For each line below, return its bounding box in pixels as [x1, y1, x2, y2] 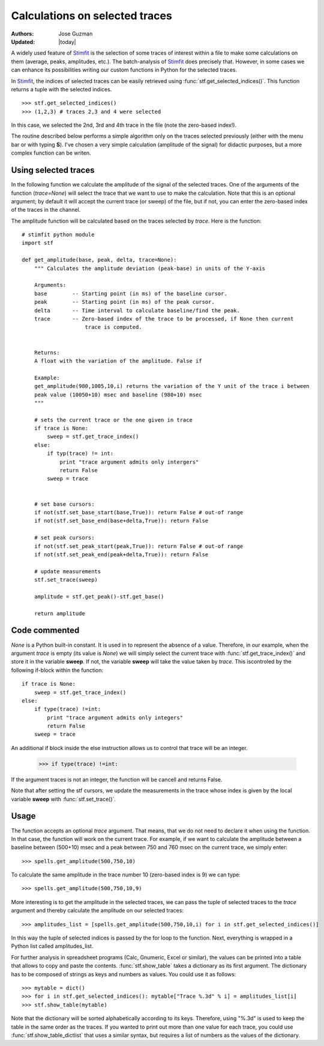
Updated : [11, 38, 35, 45]
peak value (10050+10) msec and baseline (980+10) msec [34, 391, 202, 398]
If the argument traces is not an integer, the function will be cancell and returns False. [11, 776, 223, 783]
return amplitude [34, 610, 85, 617]
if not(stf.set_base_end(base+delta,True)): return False [34, 517, 209, 525]
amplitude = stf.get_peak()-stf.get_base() [34, 593, 164, 600]
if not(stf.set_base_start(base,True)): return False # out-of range [34, 509, 244, 515]
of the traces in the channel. [11, 206, 81, 214]
